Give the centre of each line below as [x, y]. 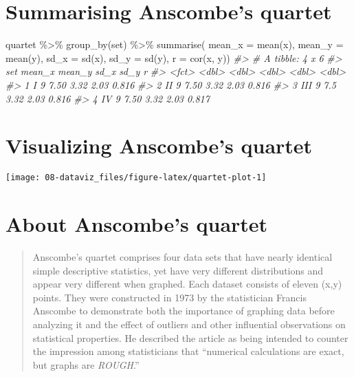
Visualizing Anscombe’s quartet [159, 146]
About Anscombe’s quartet [137, 224]
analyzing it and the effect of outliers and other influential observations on [189, 324]
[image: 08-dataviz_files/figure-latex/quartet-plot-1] [136, 178]
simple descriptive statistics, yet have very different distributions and [178, 270]
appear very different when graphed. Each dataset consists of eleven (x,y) [187, 284]
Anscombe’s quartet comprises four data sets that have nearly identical [182, 257]
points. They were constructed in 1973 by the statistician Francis [169, 297]
